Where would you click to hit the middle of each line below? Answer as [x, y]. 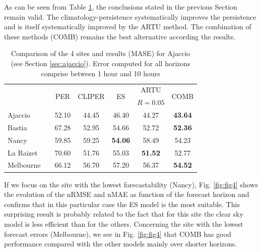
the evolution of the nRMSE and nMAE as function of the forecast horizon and [127, 194]
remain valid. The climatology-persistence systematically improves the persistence [130, 16]
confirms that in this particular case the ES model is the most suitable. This [122, 204]
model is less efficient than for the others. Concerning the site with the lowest [124, 223]
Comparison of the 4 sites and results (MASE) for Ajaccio [101, 53]
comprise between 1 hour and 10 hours [101, 73]
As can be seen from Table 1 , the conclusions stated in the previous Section [121, 7]
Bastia [17, 127]
